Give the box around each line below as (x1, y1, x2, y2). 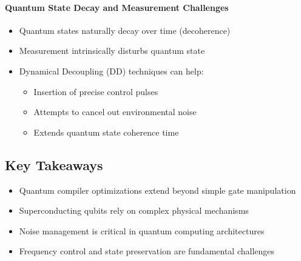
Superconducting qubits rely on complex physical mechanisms (19, 204, 249, 217)
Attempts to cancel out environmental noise (33, 105, 197, 118)
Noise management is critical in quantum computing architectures (19, 224, 265, 237)
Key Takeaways (5, 155, 103, 174)
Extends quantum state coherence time (33, 125, 179, 138)
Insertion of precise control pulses (33, 85, 158, 97)
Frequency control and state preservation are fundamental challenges (19, 245, 275, 257)
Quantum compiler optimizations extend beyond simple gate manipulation (19, 183, 296, 196)
